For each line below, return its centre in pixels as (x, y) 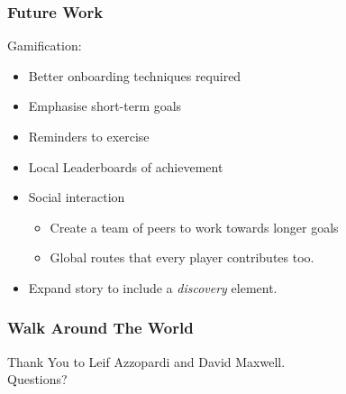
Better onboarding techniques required (135, 75)
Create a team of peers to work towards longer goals (194, 227)
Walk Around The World (100, 328)
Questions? (37, 379)
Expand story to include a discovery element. (153, 287)
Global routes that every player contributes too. (182, 257)
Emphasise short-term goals (105, 106)
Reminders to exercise (89, 136)
